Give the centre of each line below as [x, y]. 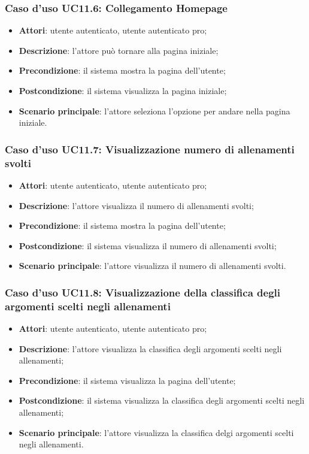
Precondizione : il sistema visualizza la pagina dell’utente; [127, 380]
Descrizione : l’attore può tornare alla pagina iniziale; [119, 50]
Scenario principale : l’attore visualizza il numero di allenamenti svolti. [152, 266]
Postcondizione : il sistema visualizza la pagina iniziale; [123, 90]
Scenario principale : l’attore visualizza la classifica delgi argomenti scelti [156, 432]
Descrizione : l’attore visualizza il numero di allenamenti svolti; [136, 205]
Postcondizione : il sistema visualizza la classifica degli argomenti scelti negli [162, 400]
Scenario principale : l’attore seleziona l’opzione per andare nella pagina [154, 111]
